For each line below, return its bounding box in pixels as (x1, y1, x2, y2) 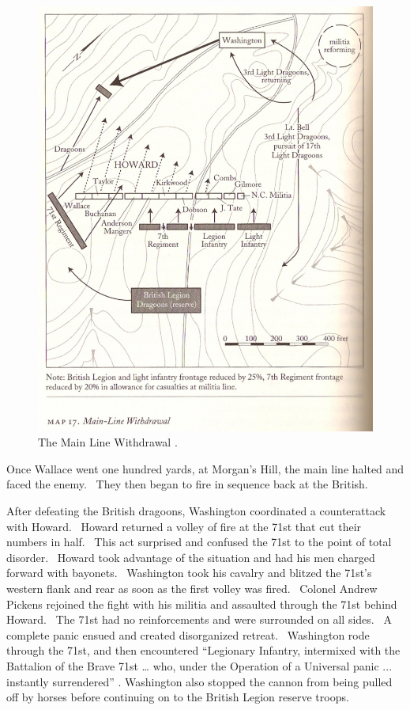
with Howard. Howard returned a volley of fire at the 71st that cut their (6, 518, 362, 534)
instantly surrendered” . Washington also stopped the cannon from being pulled (6, 673, 393, 689)
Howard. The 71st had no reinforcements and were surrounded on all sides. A (6, 611, 392, 628)
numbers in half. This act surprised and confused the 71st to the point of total (6, 533, 392, 550)
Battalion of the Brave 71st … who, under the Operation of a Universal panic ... (6, 657, 393, 674)
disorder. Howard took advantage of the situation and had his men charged (6, 549, 375, 565)
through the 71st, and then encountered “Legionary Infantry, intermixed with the (6, 642, 401, 659)
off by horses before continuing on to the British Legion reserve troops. (6, 689, 349, 705)
